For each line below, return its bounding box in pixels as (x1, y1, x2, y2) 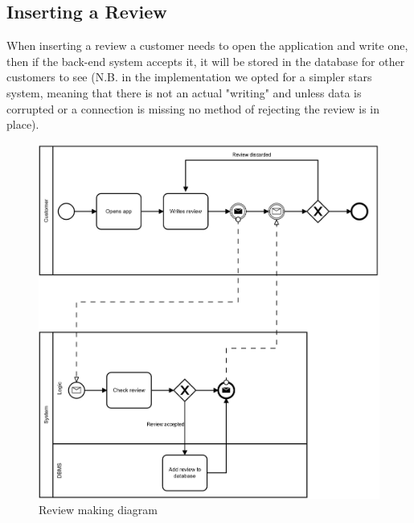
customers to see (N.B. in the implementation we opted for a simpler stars (6, 68, 372, 85)
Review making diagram (39, 501, 158, 518)
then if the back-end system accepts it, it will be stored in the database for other (6, 52, 405, 69)
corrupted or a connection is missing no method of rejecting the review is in (6, 100, 380, 117)
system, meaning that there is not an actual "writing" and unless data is (6, 84, 362, 101)
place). (6, 116, 39, 133)
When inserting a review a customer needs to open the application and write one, (6, 37, 408, 54)
